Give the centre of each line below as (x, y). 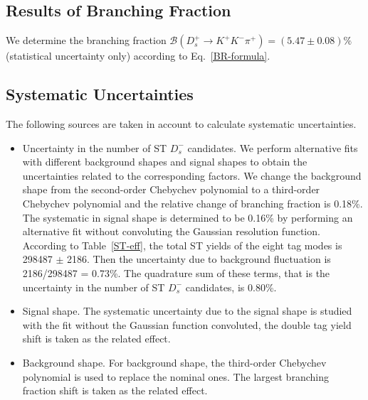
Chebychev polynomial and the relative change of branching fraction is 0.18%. (193, 203)
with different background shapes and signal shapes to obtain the (165, 162)
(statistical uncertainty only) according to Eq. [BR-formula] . (138, 56)
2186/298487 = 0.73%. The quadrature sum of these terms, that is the (176, 272)
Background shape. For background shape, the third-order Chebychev (174, 362)
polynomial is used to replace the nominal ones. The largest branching (175, 376)
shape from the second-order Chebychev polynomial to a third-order (171, 189)
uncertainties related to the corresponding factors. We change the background (192, 175)
